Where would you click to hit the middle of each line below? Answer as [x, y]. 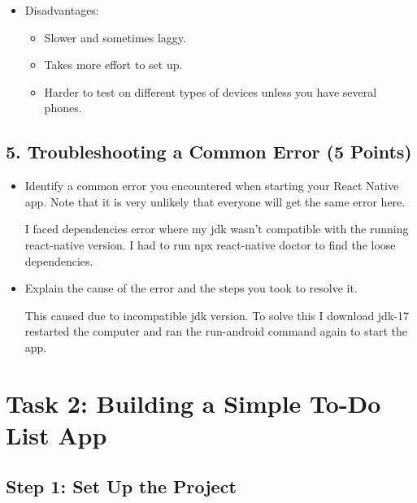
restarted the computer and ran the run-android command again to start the [216, 331]
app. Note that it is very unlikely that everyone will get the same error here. [215, 201]
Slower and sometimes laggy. [115, 37]
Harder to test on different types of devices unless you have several [211, 91]
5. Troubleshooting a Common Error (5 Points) [209, 152]
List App [56, 434]
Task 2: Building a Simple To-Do [193, 403]
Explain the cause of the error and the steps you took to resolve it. [191, 288]
